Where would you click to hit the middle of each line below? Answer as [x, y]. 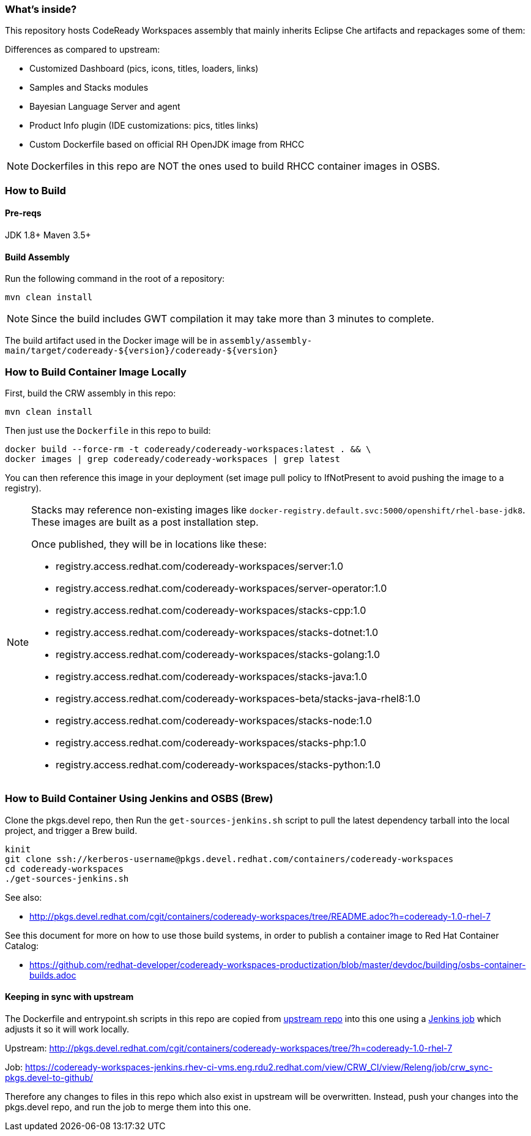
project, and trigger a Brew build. [71, 830]
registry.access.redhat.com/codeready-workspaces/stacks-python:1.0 [218, 764]
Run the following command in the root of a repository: [115, 279]
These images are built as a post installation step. [145, 522]
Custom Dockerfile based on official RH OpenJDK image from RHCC [167, 145]
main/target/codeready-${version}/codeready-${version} [142, 351]
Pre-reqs [23, 213]
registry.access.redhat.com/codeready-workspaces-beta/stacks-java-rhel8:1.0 [238, 698]
